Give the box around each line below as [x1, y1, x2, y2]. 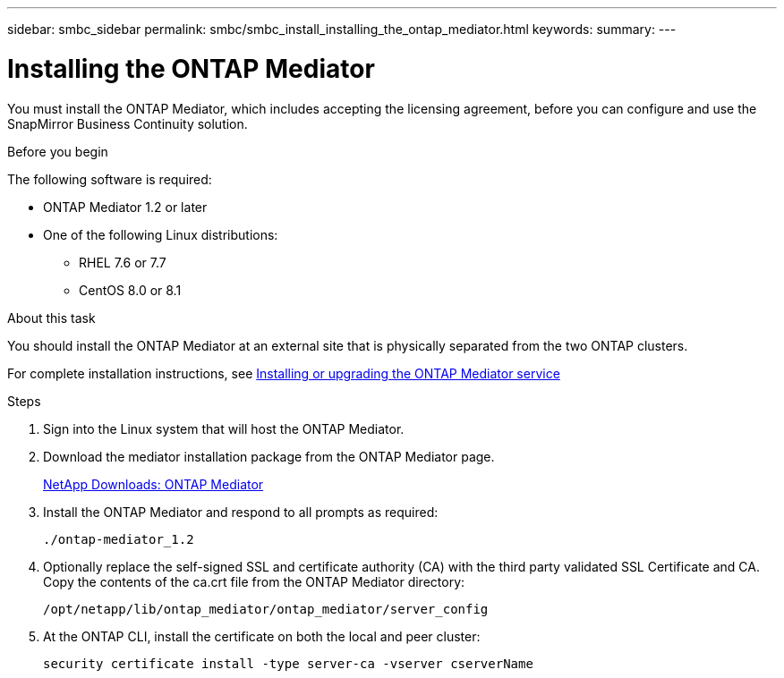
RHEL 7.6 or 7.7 [79, 254, 166, 270]
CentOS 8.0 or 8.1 [79, 282, 182, 298]
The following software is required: [7, 171, 212, 187]
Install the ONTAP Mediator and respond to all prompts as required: [43, 504, 439, 520]
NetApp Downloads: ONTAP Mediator [43, 476, 264, 492]
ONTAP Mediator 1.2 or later [43, 199, 208, 215]
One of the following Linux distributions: [43, 226, 278, 242]
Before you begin [7, 143, 108, 159]
